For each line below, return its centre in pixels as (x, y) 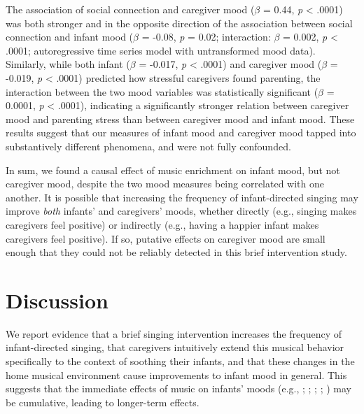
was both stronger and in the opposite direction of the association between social (179, 23)
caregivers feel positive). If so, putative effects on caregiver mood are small (166, 238)
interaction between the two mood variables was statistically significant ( (162, 91)
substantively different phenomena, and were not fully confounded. (148, 146)
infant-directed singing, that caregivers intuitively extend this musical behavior (175, 347)
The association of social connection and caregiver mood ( (130, 9)
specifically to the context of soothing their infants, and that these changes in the (180, 361)
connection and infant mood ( (70, 37)
